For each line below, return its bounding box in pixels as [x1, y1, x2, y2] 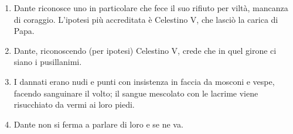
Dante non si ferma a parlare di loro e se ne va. [13, 118, 183, 130]
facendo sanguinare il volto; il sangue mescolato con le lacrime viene [13, 87, 258, 99]
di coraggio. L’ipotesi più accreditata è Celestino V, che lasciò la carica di [13, 13, 278, 25]
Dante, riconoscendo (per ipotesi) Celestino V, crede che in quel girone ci [13, 44, 277, 56]
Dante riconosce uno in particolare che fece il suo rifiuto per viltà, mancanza [13, 2, 288, 13]
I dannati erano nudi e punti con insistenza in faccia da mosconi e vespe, [13, 75, 275, 87]
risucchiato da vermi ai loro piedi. [13, 98, 135, 111]
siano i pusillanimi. [13, 56, 82, 68]
